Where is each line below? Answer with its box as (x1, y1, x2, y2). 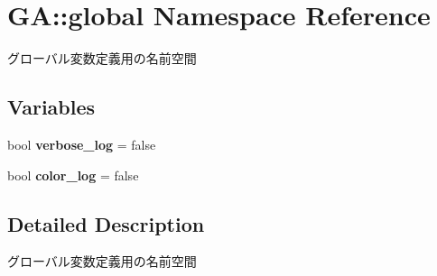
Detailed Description (7, 209, 205, 237)
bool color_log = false (7, 165, 139, 184)
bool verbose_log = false (7, 134, 156, 153)
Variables (7, 93, 96, 121)
